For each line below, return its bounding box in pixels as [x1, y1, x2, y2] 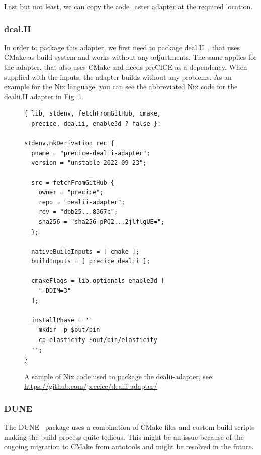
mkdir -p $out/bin [38, 326, 100, 334]
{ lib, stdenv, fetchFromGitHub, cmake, [24, 110, 161, 118]
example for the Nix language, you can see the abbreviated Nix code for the [4, 81, 238, 92]
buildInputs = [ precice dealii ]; [31, 258, 150, 265]
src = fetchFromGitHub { [31, 179, 114, 186]
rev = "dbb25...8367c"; [38, 208, 118, 216]
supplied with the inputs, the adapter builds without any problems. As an [4, 71, 232, 82]
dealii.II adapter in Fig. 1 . [4, 91, 84, 101]
